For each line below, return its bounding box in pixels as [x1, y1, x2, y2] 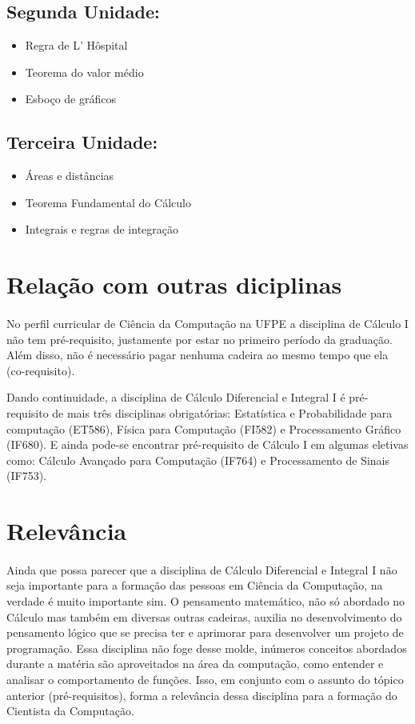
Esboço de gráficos [25, 90, 116, 107]
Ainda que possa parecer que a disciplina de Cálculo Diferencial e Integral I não [6, 561, 397, 578]
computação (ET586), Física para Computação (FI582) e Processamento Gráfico [6, 420, 401, 437]
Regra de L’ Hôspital [25, 37, 128, 54]
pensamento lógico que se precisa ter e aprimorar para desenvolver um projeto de [6, 624, 404, 641]
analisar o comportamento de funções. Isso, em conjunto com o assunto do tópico [6, 671, 404, 687]
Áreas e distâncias [25, 167, 114, 184]
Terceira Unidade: [6, 130, 158, 154]
